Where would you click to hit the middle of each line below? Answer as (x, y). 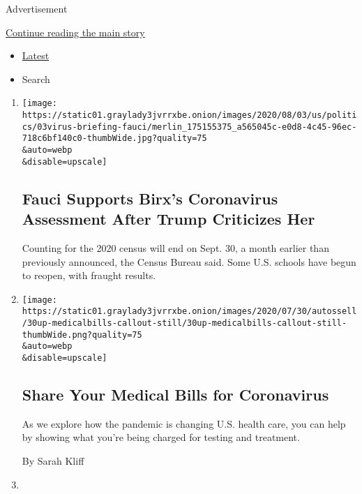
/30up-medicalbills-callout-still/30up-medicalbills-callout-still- (184, 323)
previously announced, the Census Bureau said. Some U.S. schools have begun (189, 261)
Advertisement (37, 8)
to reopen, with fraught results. (89, 275)
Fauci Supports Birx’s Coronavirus (150, 198)
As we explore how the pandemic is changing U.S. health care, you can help (184, 423)
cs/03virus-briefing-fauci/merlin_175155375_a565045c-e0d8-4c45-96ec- (189, 127)
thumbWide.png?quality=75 (82, 335)
